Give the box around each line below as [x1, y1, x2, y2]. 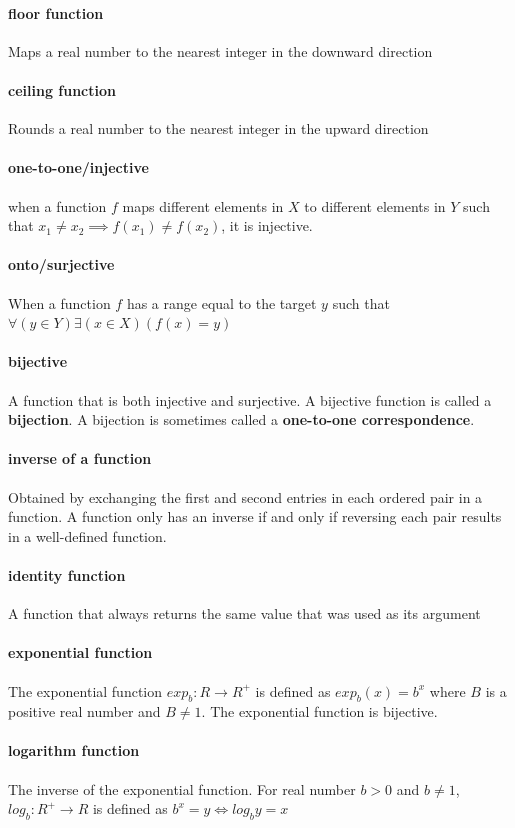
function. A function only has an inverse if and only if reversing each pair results [8, 506, 502, 527]
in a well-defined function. [8, 525, 167, 546]
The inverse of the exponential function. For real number [8, 778, 356, 799]
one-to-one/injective [8, 157, 149, 178]
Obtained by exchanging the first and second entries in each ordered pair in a [8, 486, 483, 507]
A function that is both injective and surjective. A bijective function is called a [8, 389, 492, 410]
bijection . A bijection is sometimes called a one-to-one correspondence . [8, 409, 475, 430]
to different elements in [304, 195, 446, 216]
